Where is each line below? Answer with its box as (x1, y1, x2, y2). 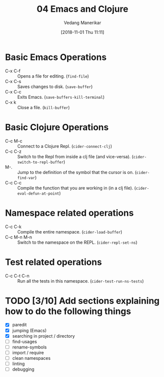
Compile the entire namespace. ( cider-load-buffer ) (17, 229, 123, 234)
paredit (12, 322, 27, 328)
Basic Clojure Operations (5, 121, 109, 133)
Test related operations (5, 257, 102, 267)
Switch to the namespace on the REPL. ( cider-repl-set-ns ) (17, 239, 137, 245)
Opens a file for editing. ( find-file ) (17, 73, 89, 79)
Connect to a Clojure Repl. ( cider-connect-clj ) (17, 143, 112, 149)
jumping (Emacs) (12, 327, 47, 333)
